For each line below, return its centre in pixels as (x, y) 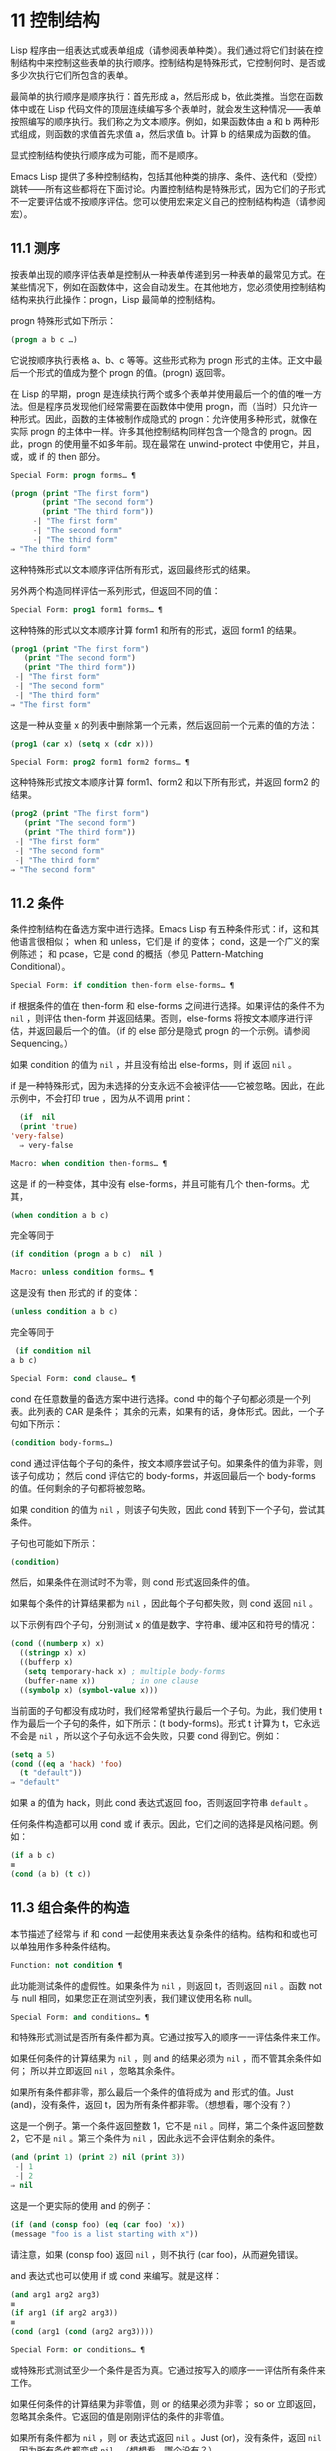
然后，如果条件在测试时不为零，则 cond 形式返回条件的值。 (133, 1582)
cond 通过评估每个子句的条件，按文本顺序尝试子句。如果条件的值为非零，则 (166, 1463)
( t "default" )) (51, 1773)
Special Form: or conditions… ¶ (77, 2350)
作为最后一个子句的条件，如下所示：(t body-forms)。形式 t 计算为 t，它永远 (165, 1723)
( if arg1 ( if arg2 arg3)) (64, 2313)
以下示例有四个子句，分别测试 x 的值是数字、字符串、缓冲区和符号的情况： (164, 1625)
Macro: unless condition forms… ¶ (82, 1272)
